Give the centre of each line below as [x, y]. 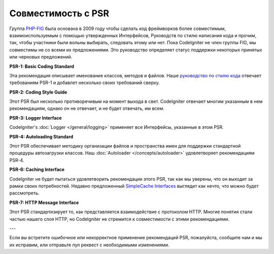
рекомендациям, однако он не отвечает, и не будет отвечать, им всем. [87, 108]
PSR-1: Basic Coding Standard [42, 66]
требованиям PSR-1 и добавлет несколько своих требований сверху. [84, 83]
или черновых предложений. [41, 57]
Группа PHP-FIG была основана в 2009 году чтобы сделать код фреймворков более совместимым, [118, 29]
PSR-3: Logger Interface [36, 118]
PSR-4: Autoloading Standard [41, 136]
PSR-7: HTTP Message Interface [44, 202]
